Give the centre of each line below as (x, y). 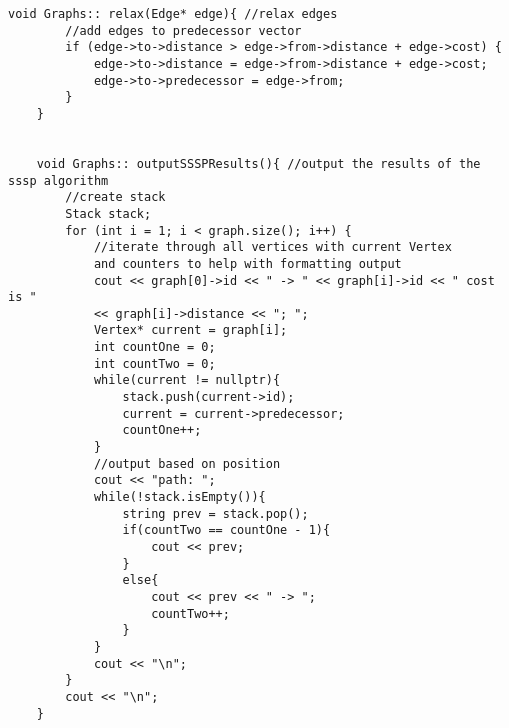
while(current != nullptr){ (187, 380)
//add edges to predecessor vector (183, 30)
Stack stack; (108, 213)
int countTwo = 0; (154, 363)
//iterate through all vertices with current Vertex (272, 247)
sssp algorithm (58, 180)
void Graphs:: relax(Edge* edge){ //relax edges (173, 14)
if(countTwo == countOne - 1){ (226, 530)
